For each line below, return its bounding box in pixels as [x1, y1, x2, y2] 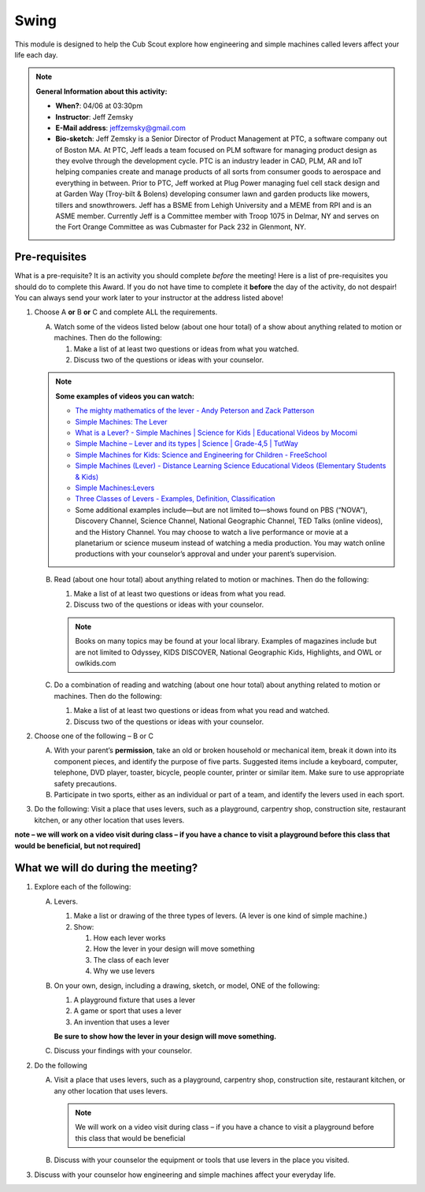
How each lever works [93, 933, 166, 942]
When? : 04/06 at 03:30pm [55, 101, 143, 110]
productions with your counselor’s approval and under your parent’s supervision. [75, 549, 337, 559]
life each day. [14, 50, 58, 59]
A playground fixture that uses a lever [73, 995, 196, 1004]
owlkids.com [75, 659, 116, 668]
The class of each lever [93, 955, 169, 964]
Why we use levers [93, 966, 155, 976]
